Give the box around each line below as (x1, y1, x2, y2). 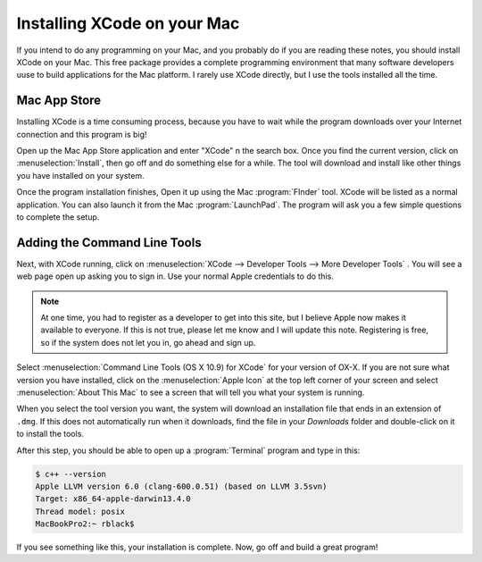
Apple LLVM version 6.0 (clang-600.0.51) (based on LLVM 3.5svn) (35, 481, 328, 491)
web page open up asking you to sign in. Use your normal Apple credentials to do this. (16, 271, 334, 281)
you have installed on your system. (16, 170, 145, 180)
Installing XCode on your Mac (16, 13, 240, 33)
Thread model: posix (35, 506, 125, 516)
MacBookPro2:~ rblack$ (35, 519, 135, 529)
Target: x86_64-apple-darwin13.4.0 (35, 494, 191, 504)
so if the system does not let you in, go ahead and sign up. (40, 337, 256, 348)
